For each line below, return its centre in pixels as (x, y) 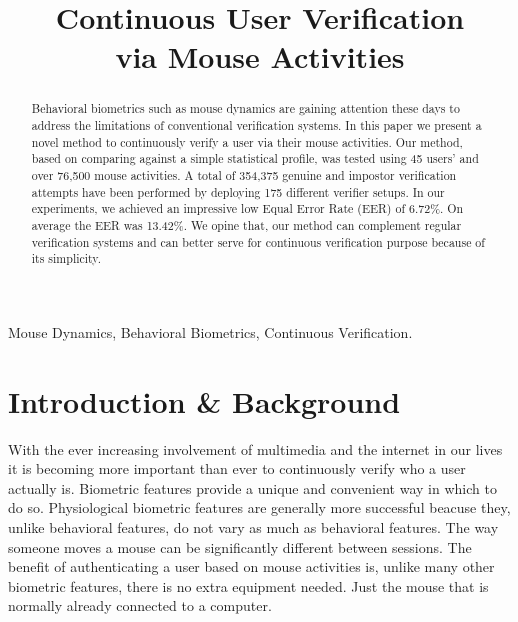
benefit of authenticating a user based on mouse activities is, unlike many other (251, 566)
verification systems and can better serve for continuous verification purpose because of (258, 241)
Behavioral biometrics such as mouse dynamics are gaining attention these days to (245, 108)
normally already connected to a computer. (140, 605)
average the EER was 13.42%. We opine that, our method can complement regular (246, 224)
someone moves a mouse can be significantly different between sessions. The (240, 546)
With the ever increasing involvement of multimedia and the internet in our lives (255, 448)
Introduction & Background (204, 400)
